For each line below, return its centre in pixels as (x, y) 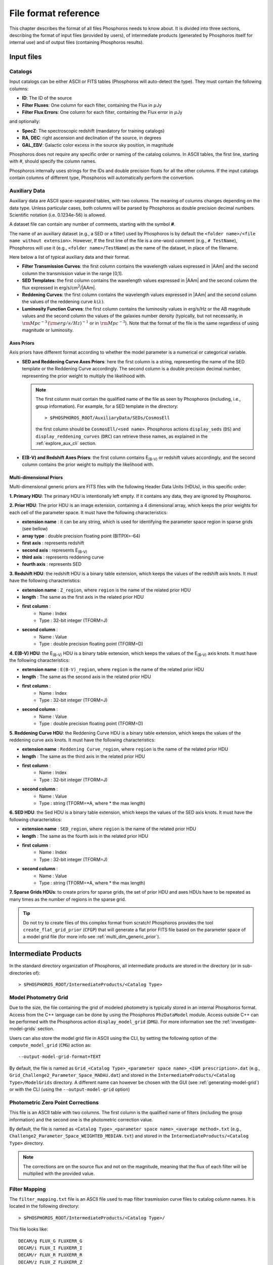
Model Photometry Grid (39, 997)
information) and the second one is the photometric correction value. (81, 1120)
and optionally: (25, 121)
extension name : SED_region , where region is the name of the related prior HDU (109, 829)
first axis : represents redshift (53, 543)
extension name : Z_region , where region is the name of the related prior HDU (106, 590)
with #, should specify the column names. (53, 161)
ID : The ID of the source (47, 98)
